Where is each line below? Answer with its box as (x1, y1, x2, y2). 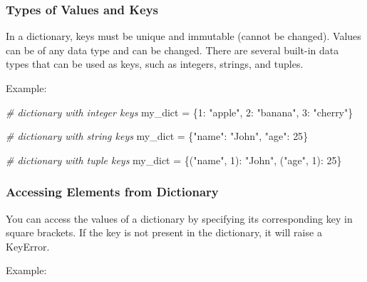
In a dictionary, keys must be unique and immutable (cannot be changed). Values (6, 29, 361, 44)
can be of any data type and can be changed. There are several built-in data (6, 42, 339, 57)
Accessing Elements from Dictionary (6, 183, 219, 201)
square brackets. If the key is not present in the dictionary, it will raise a (6, 225, 322, 240)
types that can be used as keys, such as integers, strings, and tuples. (6, 56, 304, 71)
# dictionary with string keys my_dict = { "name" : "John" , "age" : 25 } (6, 129, 309, 143)
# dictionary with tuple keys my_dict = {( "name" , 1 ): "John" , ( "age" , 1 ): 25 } (6, 152, 342, 167)
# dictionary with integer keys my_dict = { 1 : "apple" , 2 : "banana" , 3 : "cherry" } (6, 104, 353, 119)
